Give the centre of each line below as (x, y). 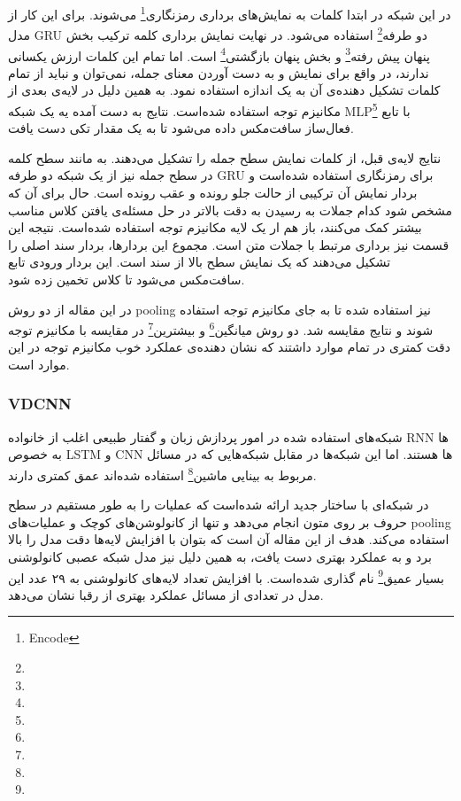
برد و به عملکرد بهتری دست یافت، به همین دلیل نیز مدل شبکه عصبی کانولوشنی (220, 556)
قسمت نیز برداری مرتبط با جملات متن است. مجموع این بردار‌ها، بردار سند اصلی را (229, 244)
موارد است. (39, 364)
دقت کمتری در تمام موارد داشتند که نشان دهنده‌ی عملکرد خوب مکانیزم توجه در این (229, 347)
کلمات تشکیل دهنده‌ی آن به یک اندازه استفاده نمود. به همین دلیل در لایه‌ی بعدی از (224, 90)
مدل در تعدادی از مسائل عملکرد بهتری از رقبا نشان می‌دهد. (166, 594)
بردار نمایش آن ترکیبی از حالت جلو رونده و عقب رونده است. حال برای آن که (213, 192)
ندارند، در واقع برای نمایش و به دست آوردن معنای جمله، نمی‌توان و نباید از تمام (219, 72)
